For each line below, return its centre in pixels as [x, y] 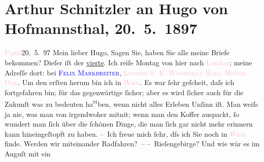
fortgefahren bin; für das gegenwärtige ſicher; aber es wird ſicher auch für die [124, 92]
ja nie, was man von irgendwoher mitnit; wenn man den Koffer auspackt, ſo [122, 114]
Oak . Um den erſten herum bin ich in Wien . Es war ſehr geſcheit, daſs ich [120, 82]
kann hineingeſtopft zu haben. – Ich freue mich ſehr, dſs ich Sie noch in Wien [125, 133]
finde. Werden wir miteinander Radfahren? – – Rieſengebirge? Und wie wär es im [132, 144]
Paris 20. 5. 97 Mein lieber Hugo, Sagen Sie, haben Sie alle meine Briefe [117, 52]
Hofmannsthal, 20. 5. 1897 [101, 28]
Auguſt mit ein [28, 153]
